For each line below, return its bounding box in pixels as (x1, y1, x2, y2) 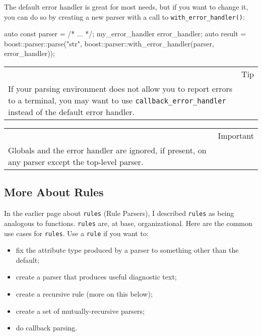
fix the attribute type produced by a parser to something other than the (16, 245, 239, 255)
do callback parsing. (16, 322, 78, 333)
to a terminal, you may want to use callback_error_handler (8, 94, 226, 106)
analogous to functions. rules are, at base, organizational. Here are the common (4, 217, 252, 228)
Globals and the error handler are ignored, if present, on (8, 144, 207, 156)
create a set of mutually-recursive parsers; (16, 305, 145, 316)
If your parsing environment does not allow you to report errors (8, 83, 233, 95)
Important (218, 130, 254, 142)
